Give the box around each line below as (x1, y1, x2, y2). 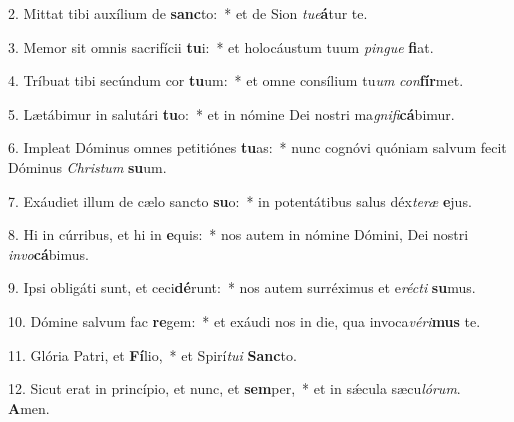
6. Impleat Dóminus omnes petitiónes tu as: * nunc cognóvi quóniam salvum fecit (8, 137, 507, 158)
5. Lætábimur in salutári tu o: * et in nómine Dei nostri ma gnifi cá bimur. (8, 103, 455, 124)
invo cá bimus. (8, 243, 89, 264)
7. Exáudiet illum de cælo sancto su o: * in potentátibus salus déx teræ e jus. (8, 190, 472, 211)
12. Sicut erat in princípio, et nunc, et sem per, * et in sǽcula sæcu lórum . (8, 378, 461, 399)
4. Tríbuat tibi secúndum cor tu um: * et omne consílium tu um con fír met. (8, 70, 464, 91)
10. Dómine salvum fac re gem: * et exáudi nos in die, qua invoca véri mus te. (8, 310, 481, 331)
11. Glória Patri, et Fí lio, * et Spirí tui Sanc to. (8, 344, 297, 365)
